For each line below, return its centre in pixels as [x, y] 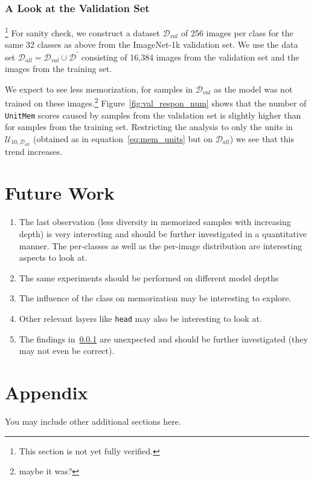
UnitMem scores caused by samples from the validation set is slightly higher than [153, 115]
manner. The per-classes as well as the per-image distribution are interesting [160, 245]
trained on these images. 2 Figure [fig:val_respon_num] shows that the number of [156, 102]
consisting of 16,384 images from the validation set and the [190, 57]
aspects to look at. [53, 257]
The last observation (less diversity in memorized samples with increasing [155, 222]
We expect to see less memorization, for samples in [99, 89]
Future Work [60, 193]
